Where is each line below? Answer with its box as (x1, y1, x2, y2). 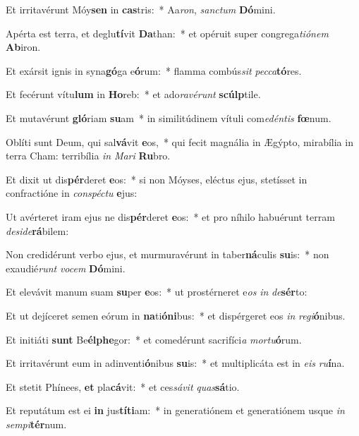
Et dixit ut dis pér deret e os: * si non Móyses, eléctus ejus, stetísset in (6, 171, 308, 186)
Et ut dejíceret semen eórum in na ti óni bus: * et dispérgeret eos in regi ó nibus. (6, 308, 346, 322)
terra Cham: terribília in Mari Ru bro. (6, 148, 171, 163)
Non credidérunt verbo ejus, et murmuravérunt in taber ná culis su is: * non (6, 247, 329, 262)
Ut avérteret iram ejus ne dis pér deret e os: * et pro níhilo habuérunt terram (6, 209, 335, 224)
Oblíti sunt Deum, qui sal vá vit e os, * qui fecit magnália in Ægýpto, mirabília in (6, 134, 353, 149)
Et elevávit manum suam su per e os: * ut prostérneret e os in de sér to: (6, 284, 308, 299)
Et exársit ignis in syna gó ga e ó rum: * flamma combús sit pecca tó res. (6, 63, 302, 78)
